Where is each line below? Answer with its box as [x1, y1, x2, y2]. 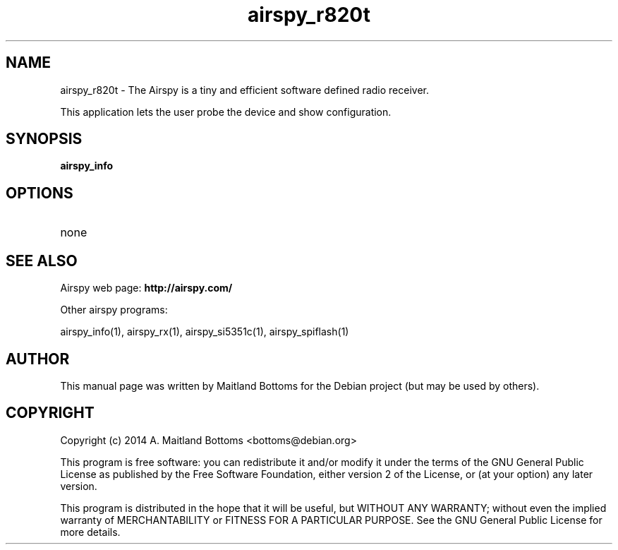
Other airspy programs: [60, 304, 168, 316]
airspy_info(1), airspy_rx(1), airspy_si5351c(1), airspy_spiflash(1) [60, 325, 349, 338]
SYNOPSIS [6, 130, 83, 148]
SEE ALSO [6, 251, 78, 270]
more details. [60, 525, 121, 538]
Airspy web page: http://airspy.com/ [60, 282, 233, 294]
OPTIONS [6, 184, 73, 202]
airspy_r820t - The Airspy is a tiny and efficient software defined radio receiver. [60, 83, 429, 96]
